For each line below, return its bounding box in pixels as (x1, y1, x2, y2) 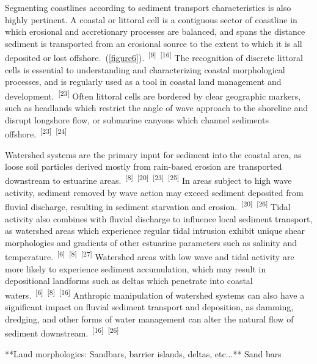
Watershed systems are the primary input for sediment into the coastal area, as (5, 148, 302, 161)
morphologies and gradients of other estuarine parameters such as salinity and (5, 236, 297, 249)
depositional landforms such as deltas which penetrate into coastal (5, 274, 253, 287)
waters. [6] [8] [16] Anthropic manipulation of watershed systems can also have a (5, 287, 305, 301)
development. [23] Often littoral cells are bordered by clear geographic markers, (5, 87, 301, 102)
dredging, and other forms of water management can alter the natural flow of (5, 312, 294, 325)
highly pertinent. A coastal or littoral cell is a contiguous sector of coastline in (5, 13, 297, 26)
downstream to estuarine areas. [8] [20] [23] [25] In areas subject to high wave (5, 172, 292, 187)
